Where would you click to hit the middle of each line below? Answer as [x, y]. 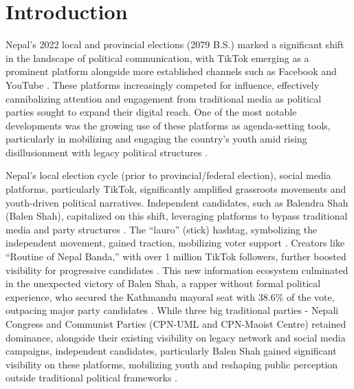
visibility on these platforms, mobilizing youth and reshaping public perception [172, 364]
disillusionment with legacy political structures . [107, 152]
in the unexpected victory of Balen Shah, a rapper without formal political [163, 283]
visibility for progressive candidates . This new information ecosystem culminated [177, 270]
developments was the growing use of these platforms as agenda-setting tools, [168, 125]
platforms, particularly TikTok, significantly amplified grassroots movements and [176, 189]
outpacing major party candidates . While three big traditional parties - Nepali [172, 310]
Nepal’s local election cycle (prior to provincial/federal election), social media [168, 175]
